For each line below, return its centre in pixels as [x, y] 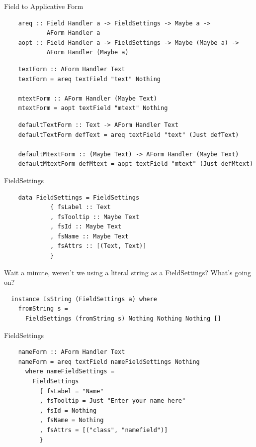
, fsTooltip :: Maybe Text [95, 217]
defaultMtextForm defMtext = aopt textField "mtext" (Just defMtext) [136, 164]
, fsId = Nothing [68, 410]
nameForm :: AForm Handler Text [72, 352]
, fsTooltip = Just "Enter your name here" [113, 401]
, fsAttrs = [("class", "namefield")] [104, 430]
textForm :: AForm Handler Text [72, 69]
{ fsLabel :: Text [81, 207]
